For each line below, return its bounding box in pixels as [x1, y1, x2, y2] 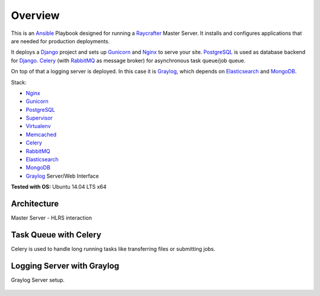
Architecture [11, 199, 59, 208]
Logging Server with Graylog [11, 260, 120, 271]
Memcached [25, 131, 57, 138]
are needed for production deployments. [11, 37, 110, 44]
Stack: [11, 79, 27, 86]
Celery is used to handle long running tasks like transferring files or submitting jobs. [11, 246, 216, 252]
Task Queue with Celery [11, 230, 102, 240]
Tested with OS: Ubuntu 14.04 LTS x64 [11, 184, 107, 191]
